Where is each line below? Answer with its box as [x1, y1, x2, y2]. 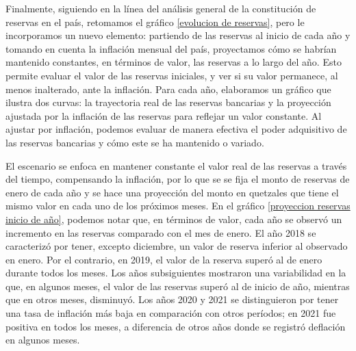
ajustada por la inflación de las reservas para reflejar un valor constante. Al [5, 108, 322, 122]
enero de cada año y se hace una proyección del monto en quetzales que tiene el [5, 185, 339, 199]
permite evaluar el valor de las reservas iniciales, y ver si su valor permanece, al [5, 68, 338, 82]
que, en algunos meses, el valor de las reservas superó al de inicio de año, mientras [5, 278, 350, 293]
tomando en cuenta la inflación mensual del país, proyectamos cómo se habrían [5, 41, 337, 55]
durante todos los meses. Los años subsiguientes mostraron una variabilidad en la [5, 265, 346, 280]
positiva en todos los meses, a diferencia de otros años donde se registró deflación [5, 319, 346, 333]
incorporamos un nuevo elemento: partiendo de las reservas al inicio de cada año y [5, 28, 351, 42]
